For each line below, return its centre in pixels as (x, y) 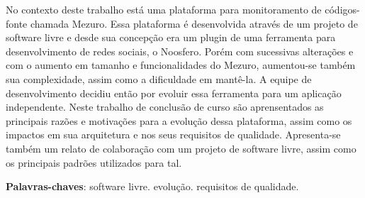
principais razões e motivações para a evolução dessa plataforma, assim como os (179, 120)
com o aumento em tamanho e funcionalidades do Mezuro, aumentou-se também (181, 65)
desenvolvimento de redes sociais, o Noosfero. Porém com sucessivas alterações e (180, 51)
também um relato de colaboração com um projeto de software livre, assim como (181, 148)
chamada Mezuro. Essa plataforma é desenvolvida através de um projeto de (194, 23)
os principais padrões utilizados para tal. (94, 162)
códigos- (342, 9)
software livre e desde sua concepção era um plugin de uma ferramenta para (171, 37)
